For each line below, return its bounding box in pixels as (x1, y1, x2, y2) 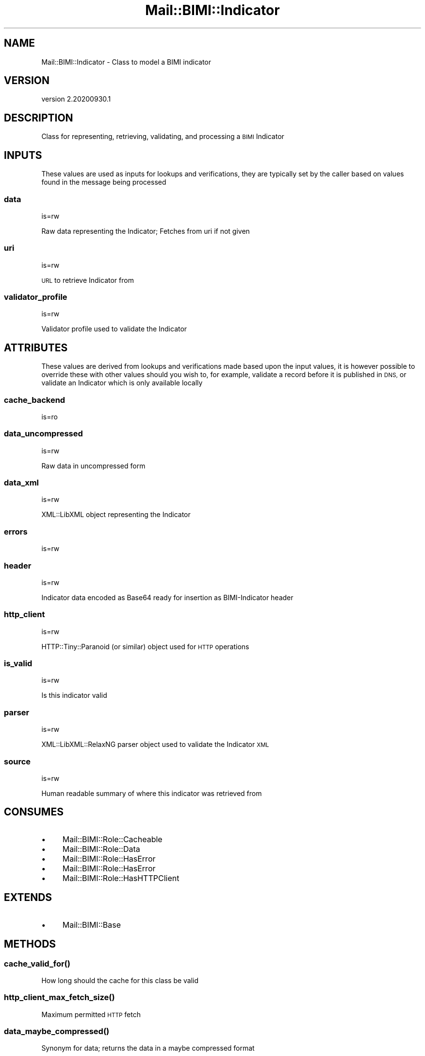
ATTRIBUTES (4, 341, 68, 354)
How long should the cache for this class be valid (41, 976, 199, 985)
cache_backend (4, 395, 65, 405)
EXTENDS (4, 891, 52, 904)
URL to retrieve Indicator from (41, 276, 134, 284)
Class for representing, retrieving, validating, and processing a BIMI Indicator (41, 132, 284, 141)
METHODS (4, 938, 56, 951)
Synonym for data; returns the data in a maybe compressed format (41, 1044, 255, 1053)
